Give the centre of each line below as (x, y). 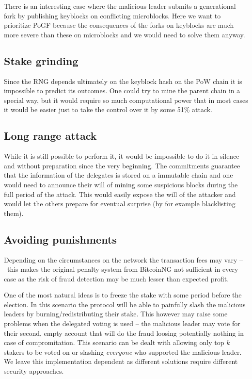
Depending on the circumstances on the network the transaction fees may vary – (123, 259)
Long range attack (50, 136)
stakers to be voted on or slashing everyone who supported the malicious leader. (123, 352)
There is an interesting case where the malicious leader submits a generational (120, 6)
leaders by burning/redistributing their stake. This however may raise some (116, 314)
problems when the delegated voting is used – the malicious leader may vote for (122, 323)
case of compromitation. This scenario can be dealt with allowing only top (114, 342)
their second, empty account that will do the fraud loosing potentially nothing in (124, 333)
